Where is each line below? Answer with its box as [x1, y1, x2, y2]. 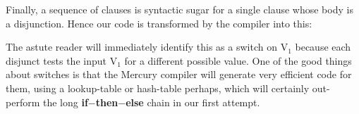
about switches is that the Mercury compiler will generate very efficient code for [6, 67, 352, 82]
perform [6, 94, 40, 109]
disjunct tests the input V [6, 53, 118, 68]
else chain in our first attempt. [126, 94, 260, 109]
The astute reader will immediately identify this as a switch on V [6, 39, 288, 54]
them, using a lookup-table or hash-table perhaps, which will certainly [6, 80, 310, 95]
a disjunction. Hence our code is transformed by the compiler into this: [6, 15, 312, 30]
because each [295, 39, 351, 54]
